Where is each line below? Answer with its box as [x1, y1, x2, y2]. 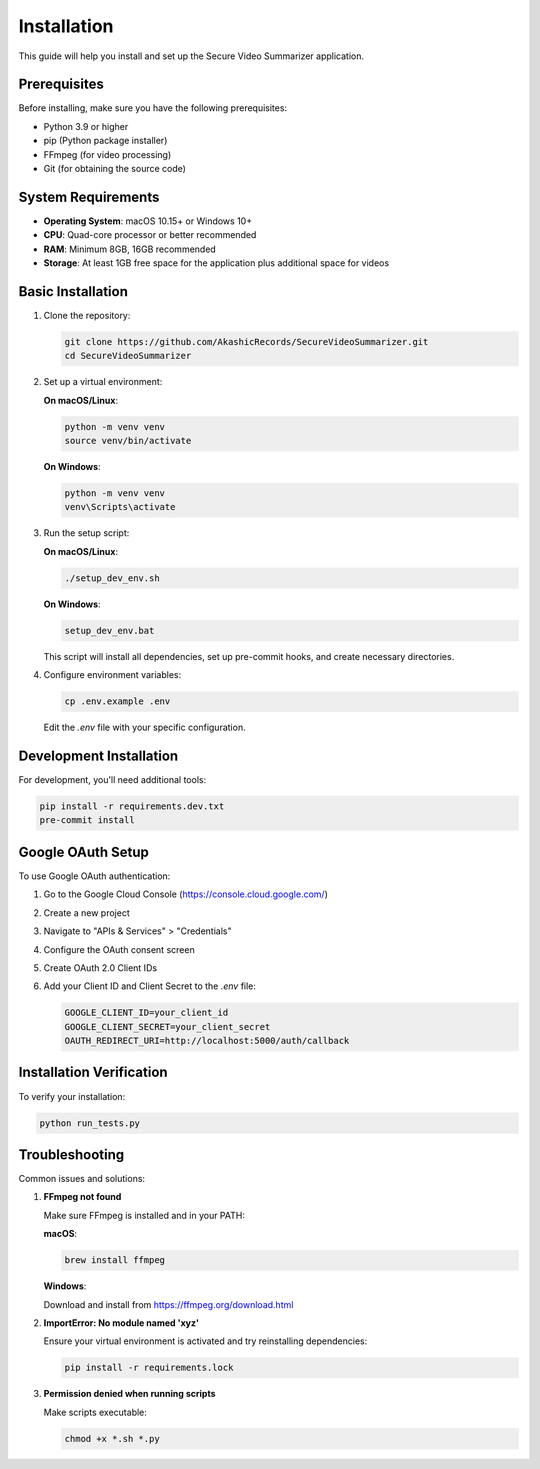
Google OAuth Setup [18, 843, 150, 860]
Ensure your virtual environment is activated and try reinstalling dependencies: [43, 1335, 368, 1347]
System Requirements [18, 188, 160, 205]
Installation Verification [18, 1064, 169, 1081]
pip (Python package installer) [43, 135, 168, 147]
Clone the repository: [43, 310, 131, 321]
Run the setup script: [43, 527, 130, 539]
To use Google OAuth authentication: [18, 870, 171, 882]
